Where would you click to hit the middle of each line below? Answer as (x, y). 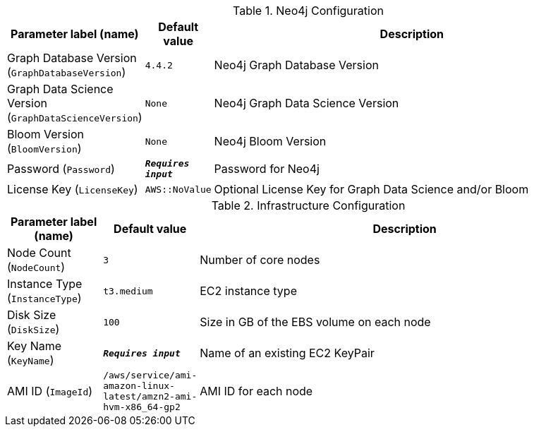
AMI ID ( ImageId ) (50, 391)
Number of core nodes (260, 260)
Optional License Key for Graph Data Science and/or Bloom (371, 189)
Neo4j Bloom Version (270, 141)
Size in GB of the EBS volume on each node (315, 322)
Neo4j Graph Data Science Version (307, 103)
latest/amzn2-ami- (150, 396)
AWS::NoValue (178, 189)
